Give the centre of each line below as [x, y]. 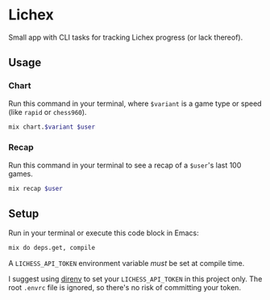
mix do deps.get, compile [52, 248]
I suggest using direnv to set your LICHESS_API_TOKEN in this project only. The [135, 279]
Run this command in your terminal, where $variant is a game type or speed [135, 104]
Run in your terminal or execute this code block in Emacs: [104, 233]
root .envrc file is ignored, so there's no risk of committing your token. [125, 288]
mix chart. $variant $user [52, 127]
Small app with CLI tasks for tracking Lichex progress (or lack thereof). [126, 37]
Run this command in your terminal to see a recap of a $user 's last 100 [125, 165]
